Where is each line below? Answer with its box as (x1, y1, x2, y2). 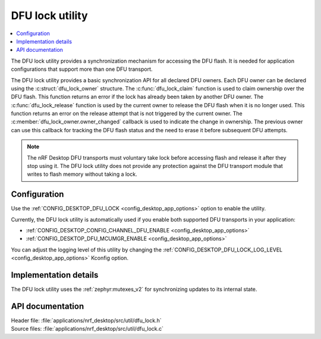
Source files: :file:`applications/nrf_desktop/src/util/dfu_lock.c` (11, 325, 163, 332)
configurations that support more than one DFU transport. (11, 66, 153, 73)
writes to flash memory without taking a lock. (27, 170, 137, 178)
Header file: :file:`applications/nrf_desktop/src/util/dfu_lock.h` (11, 317, 162, 324)
